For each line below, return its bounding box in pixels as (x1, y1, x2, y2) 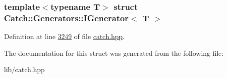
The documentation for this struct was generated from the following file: (4, 47, 224, 58)
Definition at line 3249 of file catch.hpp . (4, 31, 125, 41)
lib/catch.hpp (4, 64, 45, 75)
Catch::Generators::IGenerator (4, 11, 129, 24)
